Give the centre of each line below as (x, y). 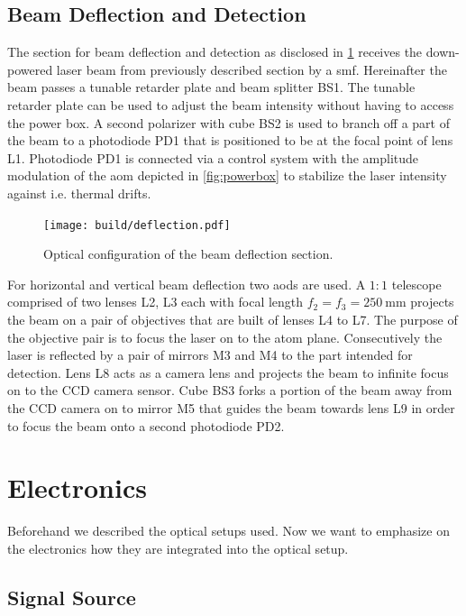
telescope (416, 284)
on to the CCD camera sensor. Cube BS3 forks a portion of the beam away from (230, 390)
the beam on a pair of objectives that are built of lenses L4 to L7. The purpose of (233, 319)
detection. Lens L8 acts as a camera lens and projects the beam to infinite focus (228, 372)
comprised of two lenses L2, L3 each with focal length (155, 302)
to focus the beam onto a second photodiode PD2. (146, 425)
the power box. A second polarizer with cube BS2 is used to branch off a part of (228, 122)
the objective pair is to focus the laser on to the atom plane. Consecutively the (225, 337)
